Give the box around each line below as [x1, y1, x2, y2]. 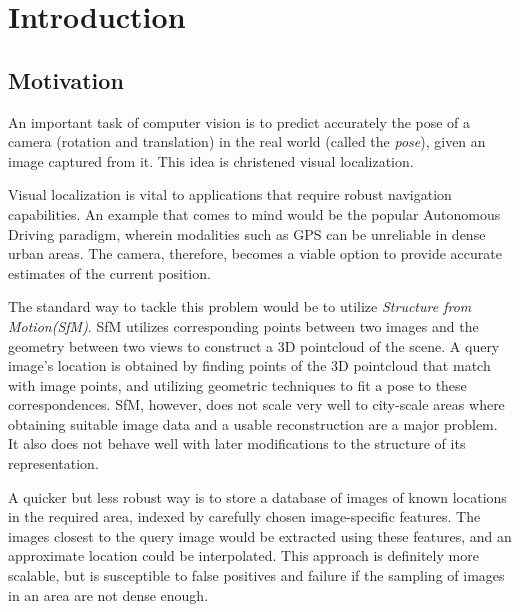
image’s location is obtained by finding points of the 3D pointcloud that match [8, 355, 491, 376]
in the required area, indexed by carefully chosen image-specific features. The [8, 506, 481, 527]
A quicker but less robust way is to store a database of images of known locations [8, 486, 507, 507]
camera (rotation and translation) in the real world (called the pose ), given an [8, 131, 486, 152]
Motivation [8, 64, 124, 95]
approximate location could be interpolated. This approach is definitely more [8, 545, 479, 566]
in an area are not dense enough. [8, 584, 209, 605]
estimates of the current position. [8, 262, 211, 283]
